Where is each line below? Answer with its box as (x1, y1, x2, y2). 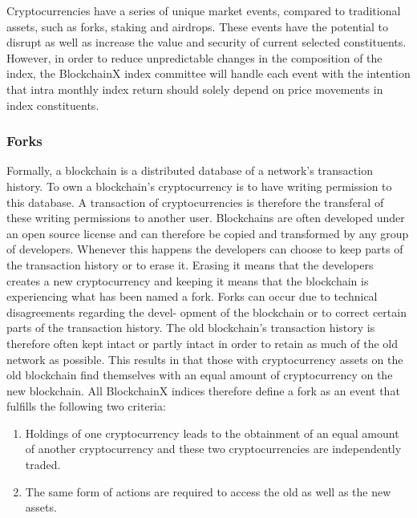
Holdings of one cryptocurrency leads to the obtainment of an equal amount (25, 424, 399, 441)
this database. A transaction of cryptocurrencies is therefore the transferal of (6, 193, 384, 210)
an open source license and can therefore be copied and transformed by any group (6, 225, 409, 241)
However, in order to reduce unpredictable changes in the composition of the (6, 49, 383, 66)
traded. (25, 456, 61, 473)
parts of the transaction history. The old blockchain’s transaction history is (6, 319, 375, 336)
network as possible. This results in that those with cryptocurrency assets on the (6, 350, 403, 367)
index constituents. (6, 96, 99, 113)
